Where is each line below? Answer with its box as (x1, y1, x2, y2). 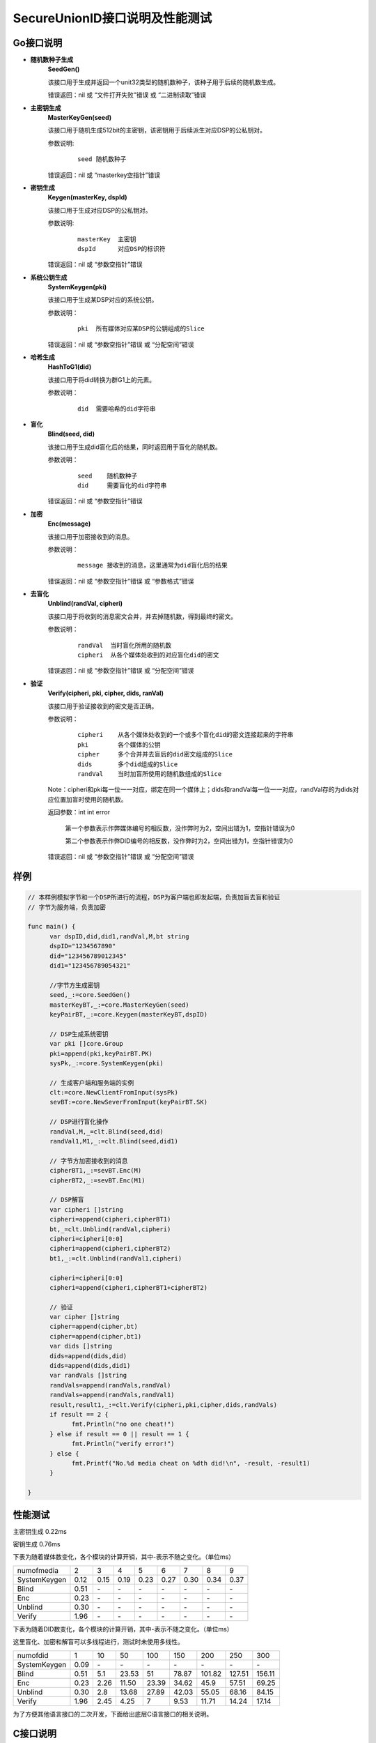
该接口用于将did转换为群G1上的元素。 (47, 375, 156, 383)
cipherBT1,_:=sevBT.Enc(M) (49, 1166, 142, 1175)
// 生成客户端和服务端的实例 (49, 1079, 134, 1087)
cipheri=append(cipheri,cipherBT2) (49, 1245, 171, 1253)
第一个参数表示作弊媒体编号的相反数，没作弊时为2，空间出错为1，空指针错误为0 (65, 823, 295, 832)
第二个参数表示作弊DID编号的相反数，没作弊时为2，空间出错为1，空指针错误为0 (65, 837, 294, 845)
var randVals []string (49, 1371, 127, 1380)
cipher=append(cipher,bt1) (49, 1332, 142, 1340)
